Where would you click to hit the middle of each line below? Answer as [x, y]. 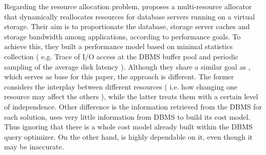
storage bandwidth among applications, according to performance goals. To [122, 36]
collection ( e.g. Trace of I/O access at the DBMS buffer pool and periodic [121, 56]
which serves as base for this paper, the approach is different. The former [119, 76]
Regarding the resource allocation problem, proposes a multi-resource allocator [128, 6]
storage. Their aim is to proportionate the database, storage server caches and [127, 26]
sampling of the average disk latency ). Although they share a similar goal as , [127, 66]
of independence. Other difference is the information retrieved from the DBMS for [133, 106]
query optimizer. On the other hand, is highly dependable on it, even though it [129, 136]
